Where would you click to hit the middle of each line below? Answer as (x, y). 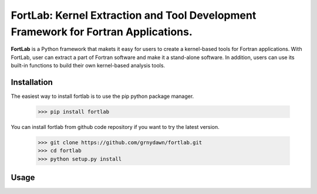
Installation (32, 82)
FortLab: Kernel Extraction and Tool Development (134, 15)
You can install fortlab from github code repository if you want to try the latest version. (115, 127)
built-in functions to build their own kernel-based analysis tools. (88, 66)
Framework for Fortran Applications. (102, 32)
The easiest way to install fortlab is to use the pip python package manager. (102, 96)
